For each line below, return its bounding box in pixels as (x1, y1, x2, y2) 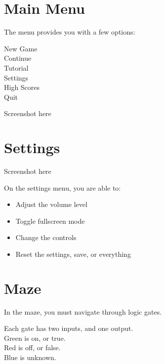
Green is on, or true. (4, 332, 66, 343)
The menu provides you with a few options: (4, 27, 135, 37)
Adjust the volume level (15, 199, 87, 209)
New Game (4, 43, 38, 53)
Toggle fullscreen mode (15, 215, 85, 226)
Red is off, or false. (4, 342, 61, 353)
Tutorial (4, 62, 29, 73)
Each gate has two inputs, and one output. (4, 323, 133, 333)
